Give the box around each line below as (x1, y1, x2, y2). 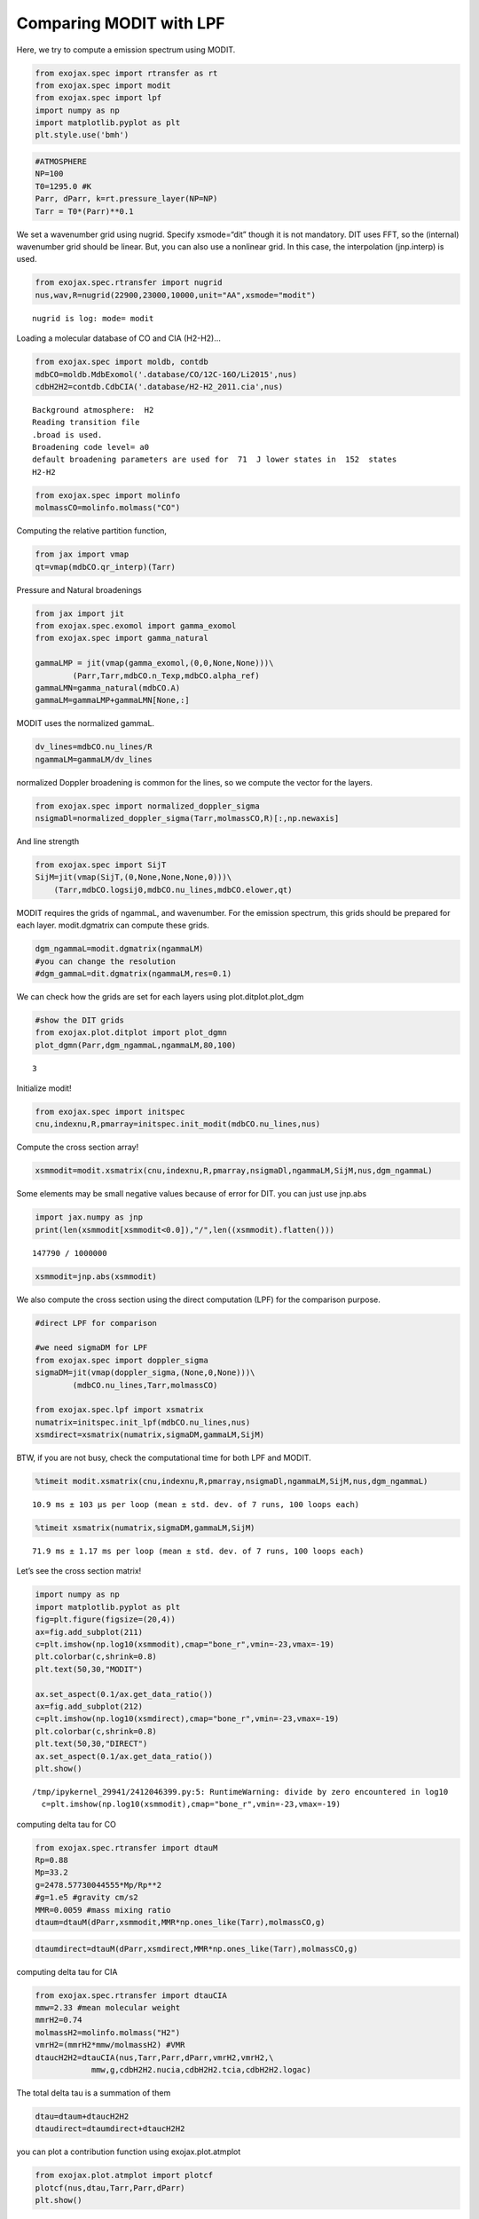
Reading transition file (32, 417, 140, 428)
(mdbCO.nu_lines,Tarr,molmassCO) (72, 1380, 218, 1390)
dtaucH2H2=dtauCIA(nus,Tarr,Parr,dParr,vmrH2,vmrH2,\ (35, 2052, 274, 2063)
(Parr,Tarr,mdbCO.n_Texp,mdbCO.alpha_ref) (72, 670, 261, 681)
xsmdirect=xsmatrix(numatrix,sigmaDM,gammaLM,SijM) (35, 1430, 265, 1440)
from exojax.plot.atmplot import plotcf (35, 2170, 213, 2181)
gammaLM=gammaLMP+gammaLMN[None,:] (35, 695, 190, 706)
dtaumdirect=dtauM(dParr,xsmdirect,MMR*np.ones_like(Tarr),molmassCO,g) (35, 1944, 358, 1954)
